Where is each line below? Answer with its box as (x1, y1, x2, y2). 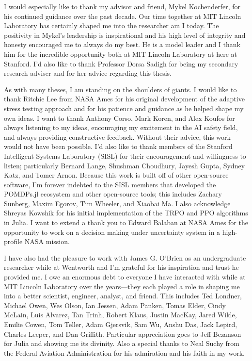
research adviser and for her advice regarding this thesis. (4, 68, 172, 78)
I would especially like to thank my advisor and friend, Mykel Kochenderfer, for (4, 1, 241, 11)
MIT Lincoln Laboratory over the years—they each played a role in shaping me (4, 281, 240, 291)
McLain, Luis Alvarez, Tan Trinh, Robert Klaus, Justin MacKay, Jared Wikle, (4, 310, 237, 320)
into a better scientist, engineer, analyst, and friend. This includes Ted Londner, (4, 291, 242, 301)
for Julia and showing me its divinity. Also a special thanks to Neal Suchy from (4, 338, 240, 348)
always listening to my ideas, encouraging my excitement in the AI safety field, (4, 122, 238, 132)
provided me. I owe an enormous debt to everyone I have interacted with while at (4, 272, 246, 282)
